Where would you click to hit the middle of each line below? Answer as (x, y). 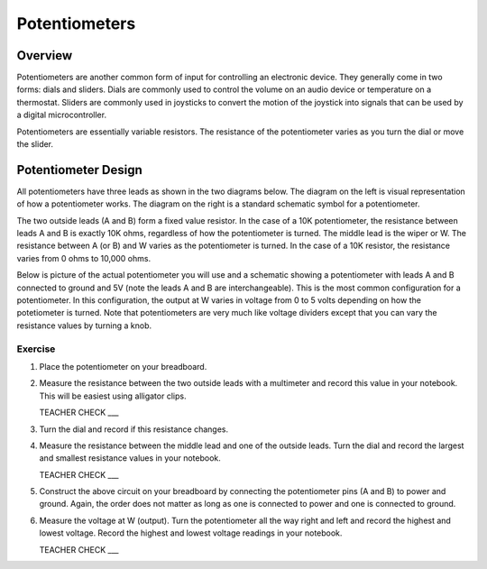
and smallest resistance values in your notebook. (130, 458)
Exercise (36, 349)
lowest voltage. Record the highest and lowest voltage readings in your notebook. (191, 533)
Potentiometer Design (80, 170)
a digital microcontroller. (62, 115)
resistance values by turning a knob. (84, 326)
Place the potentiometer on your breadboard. (123, 366)
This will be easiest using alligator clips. (113, 396)
